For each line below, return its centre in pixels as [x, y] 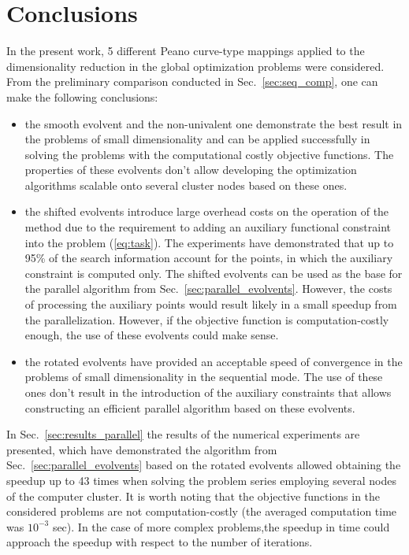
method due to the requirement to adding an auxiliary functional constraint [208, 227]
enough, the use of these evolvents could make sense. [152, 335]
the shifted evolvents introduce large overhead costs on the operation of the [207, 211]
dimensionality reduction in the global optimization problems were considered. [195, 66]
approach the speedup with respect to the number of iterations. [160, 542]
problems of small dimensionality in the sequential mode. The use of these [204, 377]
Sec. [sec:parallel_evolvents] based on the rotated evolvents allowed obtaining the [204, 465]
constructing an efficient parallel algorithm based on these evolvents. [190, 407]
